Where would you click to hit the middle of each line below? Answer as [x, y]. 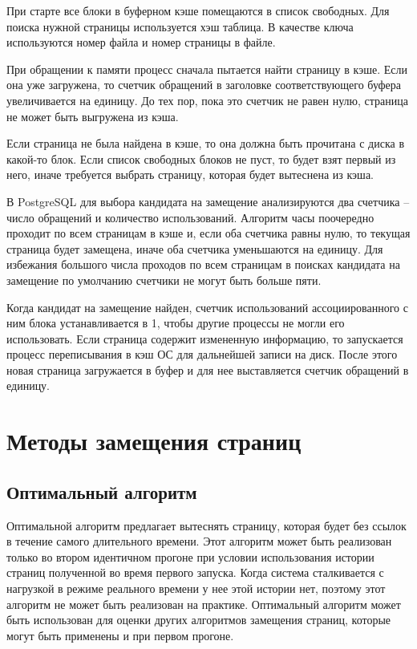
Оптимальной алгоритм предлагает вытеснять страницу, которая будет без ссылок [206, 525]
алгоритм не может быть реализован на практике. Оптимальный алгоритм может [204, 604]
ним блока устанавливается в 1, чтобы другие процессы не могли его [176, 323]
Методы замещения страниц [154, 441]
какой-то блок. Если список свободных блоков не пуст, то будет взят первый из [201, 158]
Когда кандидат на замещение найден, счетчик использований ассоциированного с [207, 307]
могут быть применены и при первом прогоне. [120, 635]
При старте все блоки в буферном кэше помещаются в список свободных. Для [198, 10]
